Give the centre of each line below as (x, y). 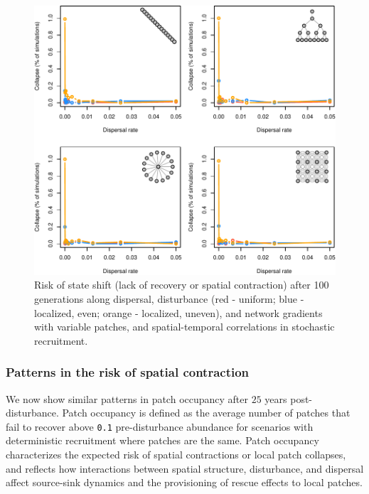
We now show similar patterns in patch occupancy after (127, 398)
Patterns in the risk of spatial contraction (128, 372)
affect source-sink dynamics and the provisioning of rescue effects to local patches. (184, 482)
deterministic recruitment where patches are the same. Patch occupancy (162, 440)
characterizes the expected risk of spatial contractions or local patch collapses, (176, 455)
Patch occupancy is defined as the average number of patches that (206, 413)
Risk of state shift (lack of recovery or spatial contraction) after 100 (182, 285)
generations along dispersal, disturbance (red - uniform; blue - (169, 298)
